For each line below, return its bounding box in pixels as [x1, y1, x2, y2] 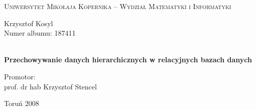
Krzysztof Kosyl [4, 18, 53, 28]
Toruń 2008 [4, 98, 39, 108]
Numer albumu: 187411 [4, 28, 76, 38]
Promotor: [4, 71, 36, 81]
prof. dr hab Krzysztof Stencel [4, 81, 97, 91]
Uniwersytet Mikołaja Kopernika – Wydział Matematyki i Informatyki [4, 1, 231, 11]
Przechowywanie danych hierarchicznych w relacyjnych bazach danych [4, 54, 252, 65]
